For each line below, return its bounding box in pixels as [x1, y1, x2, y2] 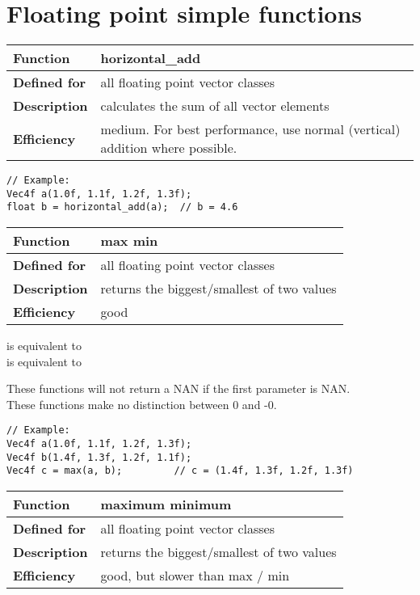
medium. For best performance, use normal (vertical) [100, 120, 401, 139]
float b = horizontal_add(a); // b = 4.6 [6, 201, 238, 213]
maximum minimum [100, 495, 232, 514]
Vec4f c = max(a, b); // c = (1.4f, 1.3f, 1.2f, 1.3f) [6, 465, 354, 477]
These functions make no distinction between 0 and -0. [6, 395, 277, 412]
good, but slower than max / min [100, 566, 290, 585]
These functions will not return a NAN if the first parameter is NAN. [6, 380, 351, 397]
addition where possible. [100, 138, 237, 158]
